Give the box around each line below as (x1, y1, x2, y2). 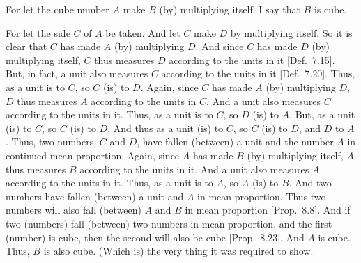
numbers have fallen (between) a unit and (6, 189, 184, 203)
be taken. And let (105, 25, 180, 40)
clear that (6, 39, 47, 54)
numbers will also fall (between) (6, 202, 142, 217)
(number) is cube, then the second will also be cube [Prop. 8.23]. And (6, 230, 305, 244)
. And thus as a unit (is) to (107, 120, 224, 135)
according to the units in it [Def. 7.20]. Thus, (161, 66, 355, 81)
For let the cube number (6, 2, 109, 16)
